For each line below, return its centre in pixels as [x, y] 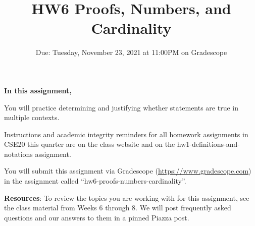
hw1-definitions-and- [208, 144]
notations [18, 154]
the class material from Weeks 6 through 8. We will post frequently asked [118, 208]
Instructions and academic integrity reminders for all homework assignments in [126, 134]
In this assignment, [38, 90]
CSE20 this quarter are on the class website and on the [90, 144]
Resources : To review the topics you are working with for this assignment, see [127, 197]
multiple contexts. [32, 117]
